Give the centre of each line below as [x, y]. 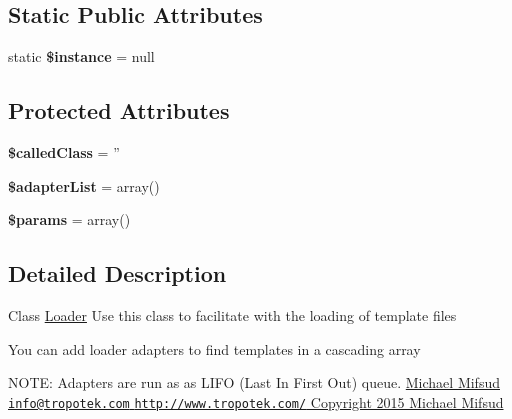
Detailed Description [117, 273]
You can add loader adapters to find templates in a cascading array [214, 348]
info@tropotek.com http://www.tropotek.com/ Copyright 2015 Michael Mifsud [256, 401]
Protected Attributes [119, 110]
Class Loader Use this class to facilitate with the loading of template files [232, 314]
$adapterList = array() [84, 185]
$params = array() [69, 219]
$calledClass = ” [64, 152]
